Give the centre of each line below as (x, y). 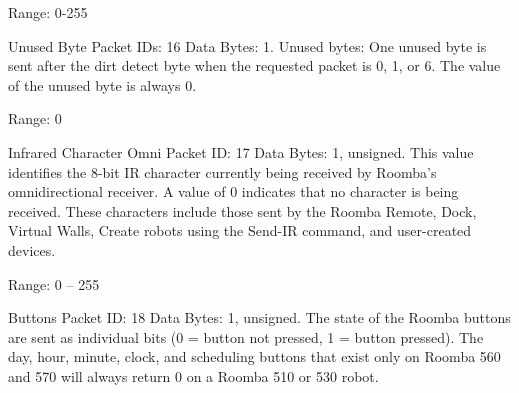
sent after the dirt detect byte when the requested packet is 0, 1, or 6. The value (254, 65)
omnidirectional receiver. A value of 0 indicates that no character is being (233, 191)
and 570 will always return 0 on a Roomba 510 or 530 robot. (193, 375)
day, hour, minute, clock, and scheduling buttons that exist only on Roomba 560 (254, 356)
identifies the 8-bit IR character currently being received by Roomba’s (222, 171)
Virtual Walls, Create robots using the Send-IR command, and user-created (240, 230)
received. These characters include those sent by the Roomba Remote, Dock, (242, 210)
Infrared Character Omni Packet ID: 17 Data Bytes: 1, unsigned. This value (241, 151)
